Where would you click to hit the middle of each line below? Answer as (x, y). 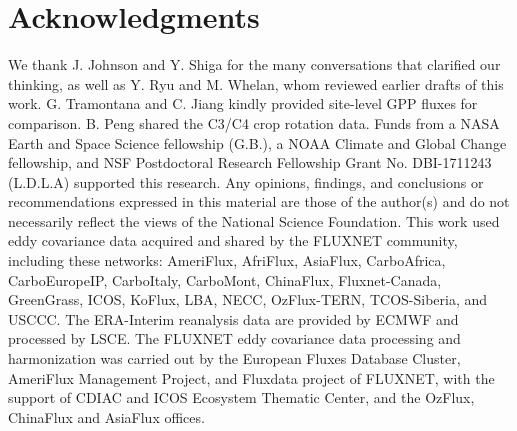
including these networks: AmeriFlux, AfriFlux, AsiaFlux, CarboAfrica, (227, 260)
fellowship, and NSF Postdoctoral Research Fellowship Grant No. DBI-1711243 (250, 162)
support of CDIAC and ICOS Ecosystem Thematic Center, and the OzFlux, (241, 397)
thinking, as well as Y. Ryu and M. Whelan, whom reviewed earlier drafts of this (256, 83)
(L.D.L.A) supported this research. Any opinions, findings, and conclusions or (246, 181)
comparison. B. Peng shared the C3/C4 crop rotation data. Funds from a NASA (254, 122)
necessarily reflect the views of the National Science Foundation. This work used (254, 220)
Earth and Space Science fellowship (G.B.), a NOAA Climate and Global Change (257, 142)
